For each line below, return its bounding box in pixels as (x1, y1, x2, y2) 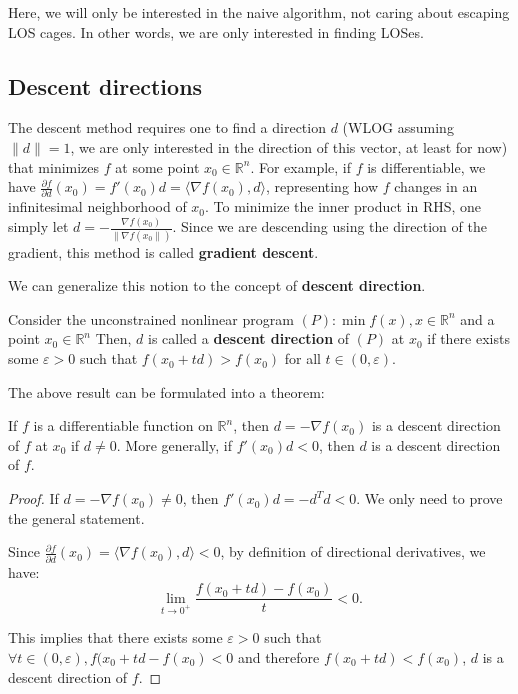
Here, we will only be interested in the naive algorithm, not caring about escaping (8, 2, 510, 22)
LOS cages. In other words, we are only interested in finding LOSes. (8, 21, 424, 42)
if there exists (427, 328, 510, 349)
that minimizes (8, 156, 100, 177)
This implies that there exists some (8, 627, 223, 648)
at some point (115, 156, 200, 177)
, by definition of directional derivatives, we (220, 541, 486, 562)
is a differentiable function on (33, 415, 213, 436)
